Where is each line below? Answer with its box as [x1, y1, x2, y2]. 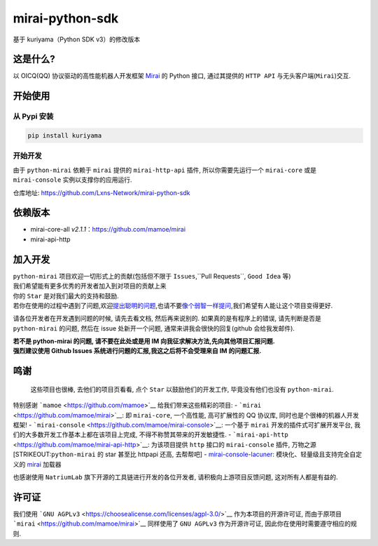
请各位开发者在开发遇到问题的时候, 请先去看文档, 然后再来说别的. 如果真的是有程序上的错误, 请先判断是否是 [13, 314, 321, 323]
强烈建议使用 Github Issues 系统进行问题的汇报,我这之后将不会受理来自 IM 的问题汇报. [13, 347, 262, 355]
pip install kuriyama [27, 132, 102, 140]
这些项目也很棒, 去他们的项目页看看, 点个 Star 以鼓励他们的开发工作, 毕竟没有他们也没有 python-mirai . [30, 385, 334, 393]
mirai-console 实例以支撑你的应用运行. [13, 175, 132, 184]
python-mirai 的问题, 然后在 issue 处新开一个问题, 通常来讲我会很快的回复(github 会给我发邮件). [13, 324, 295, 333]
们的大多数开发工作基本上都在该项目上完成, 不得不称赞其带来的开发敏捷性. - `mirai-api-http [13, 430, 288, 439]
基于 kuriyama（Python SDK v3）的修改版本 [13, 35, 140, 44]
